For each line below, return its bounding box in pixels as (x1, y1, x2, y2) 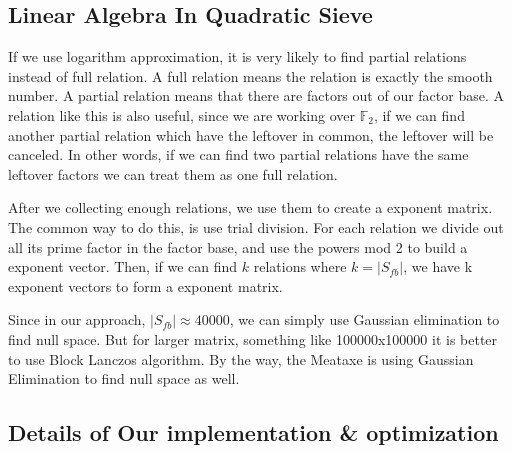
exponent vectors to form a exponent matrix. (8, 275, 283, 296)
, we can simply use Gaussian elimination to (229, 309, 500, 330)
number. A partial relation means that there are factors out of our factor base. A (8, 85, 504, 106)
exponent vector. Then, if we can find (8, 256, 238, 277)
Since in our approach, (8, 309, 146, 330)
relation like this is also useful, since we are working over (8, 104, 356, 125)
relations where (253, 256, 347, 277)
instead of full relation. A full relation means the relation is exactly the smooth (8, 65, 493, 86)
